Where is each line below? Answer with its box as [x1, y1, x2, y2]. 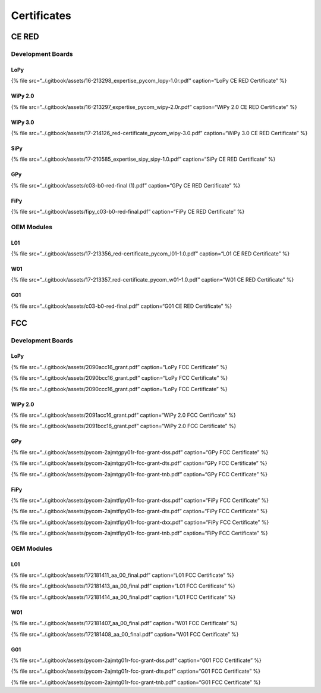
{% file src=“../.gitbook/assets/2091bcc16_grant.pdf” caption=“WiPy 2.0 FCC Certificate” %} [11, 423, 237, 430]
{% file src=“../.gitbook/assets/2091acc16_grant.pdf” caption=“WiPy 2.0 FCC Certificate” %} [11, 411, 236, 419]
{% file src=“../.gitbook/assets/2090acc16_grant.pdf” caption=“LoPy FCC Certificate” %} [11, 363, 228, 370]
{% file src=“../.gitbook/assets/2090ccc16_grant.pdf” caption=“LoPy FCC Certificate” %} [11, 385, 228, 392]
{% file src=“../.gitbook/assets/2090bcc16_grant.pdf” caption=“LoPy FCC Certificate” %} [11, 374, 228, 382]
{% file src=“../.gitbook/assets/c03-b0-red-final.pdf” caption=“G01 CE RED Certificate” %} [11, 302, 232, 310]
